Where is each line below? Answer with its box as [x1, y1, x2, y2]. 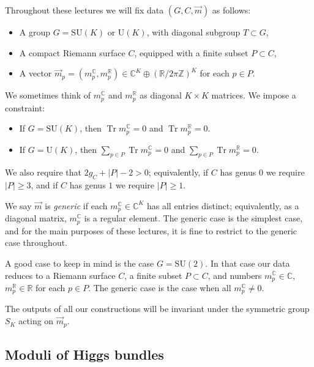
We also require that [5, 166, 81, 179]
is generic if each [45, 199, 108, 212]
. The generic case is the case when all [88, 281, 231, 294]
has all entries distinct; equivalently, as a [147, 199, 299, 212]
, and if [31, 179, 58, 191]
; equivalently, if [148, 166, 209, 179]
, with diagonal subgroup [146, 26, 241, 38]
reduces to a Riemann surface [5, 269, 116, 281]
